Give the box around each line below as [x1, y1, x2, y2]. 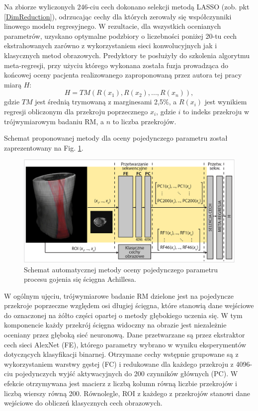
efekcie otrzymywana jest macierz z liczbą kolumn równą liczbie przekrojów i [4, 378, 237, 389]
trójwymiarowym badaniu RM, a [4, 116, 104, 126]
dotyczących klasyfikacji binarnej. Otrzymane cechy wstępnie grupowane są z [4, 349, 239, 359]
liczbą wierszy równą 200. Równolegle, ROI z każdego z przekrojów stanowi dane [4, 388, 250, 398]
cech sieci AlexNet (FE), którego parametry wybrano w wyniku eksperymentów [4, 339, 247, 349]
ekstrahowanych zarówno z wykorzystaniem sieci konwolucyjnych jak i [4, 40, 217, 51]
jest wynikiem [204, 96, 247, 107]
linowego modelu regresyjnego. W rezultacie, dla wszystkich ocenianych [4, 21, 221, 31]
